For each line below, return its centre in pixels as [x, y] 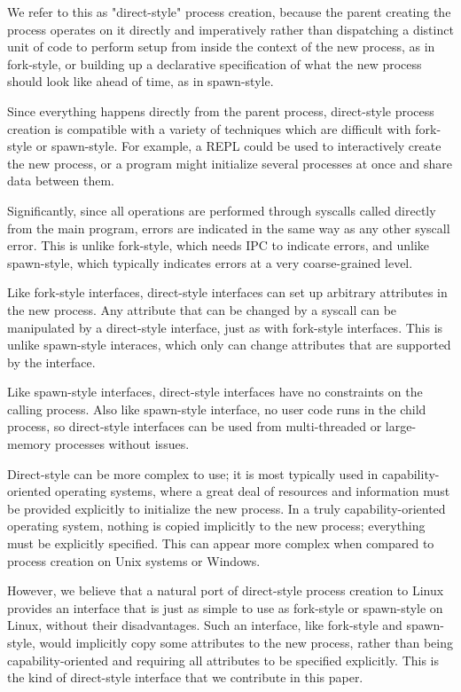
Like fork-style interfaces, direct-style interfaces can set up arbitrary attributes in [227, 292]
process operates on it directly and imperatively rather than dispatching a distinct [230, 29]
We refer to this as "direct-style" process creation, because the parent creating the [229, 12]
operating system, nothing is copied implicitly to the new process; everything [216, 526]
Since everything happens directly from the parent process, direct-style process [221, 110]
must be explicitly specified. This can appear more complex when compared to [221, 543]
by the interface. [51, 362]
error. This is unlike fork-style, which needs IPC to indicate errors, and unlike [219, 245]
